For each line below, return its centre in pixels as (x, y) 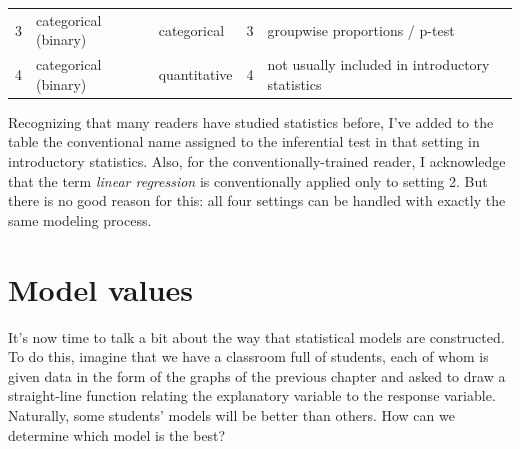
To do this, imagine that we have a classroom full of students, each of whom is (248, 356)
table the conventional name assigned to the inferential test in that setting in (244, 141)
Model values (101, 288)
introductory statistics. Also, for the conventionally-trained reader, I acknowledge (257, 161)
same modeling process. (80, 219)
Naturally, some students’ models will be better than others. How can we (231, 414)
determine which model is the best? (117, 434)
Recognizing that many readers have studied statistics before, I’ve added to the (251, 121)
